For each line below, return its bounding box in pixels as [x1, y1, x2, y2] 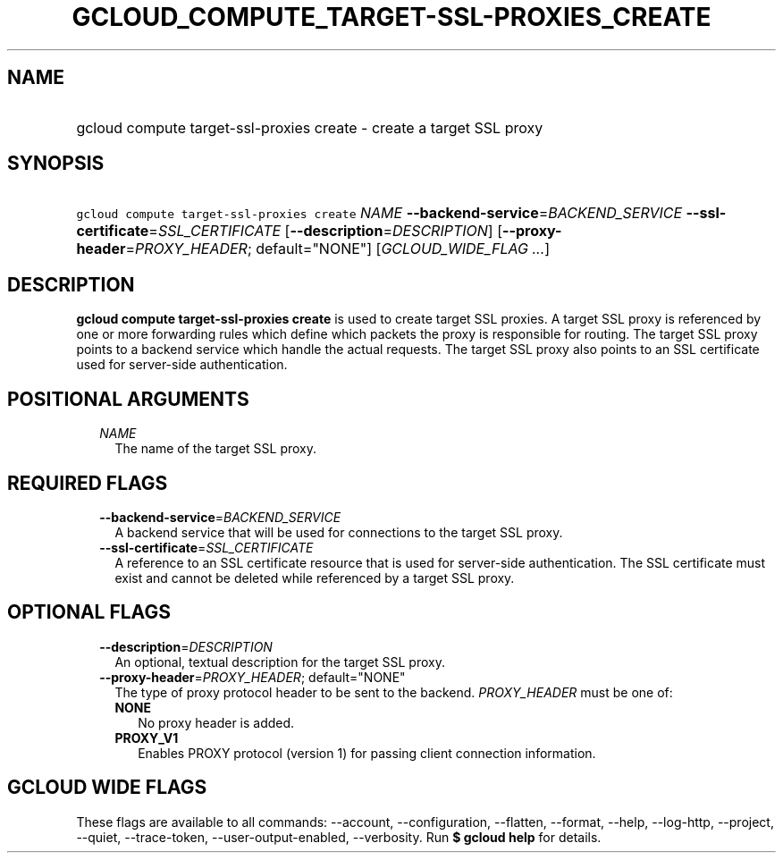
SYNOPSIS [7, 152, 105, 175]
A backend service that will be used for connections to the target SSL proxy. [114, 524, 563, 540]
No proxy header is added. [138, 714, 295, 730]
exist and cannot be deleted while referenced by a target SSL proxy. [114, 569, 515, 586]
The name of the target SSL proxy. [114, 441, 317, 457]
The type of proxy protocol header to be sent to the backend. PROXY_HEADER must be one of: [114, 684, 673, 700]
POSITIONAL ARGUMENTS [7, 387, 249, 410]
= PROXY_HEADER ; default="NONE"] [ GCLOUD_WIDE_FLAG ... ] [125, 240, 551, 258]
